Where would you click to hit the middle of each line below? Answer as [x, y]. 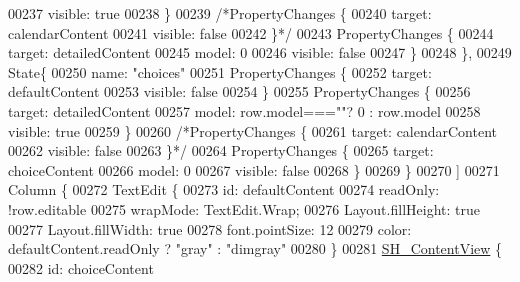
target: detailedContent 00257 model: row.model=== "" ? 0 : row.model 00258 [244, 110]
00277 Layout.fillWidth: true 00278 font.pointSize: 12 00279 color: [210, 228]
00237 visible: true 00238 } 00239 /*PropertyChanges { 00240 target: [220, 13]
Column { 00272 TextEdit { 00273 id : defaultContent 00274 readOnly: [224, 189]
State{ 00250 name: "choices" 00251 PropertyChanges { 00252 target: [220, 71]
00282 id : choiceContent [81, 267]
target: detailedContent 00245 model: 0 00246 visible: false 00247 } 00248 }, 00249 [260, 52]
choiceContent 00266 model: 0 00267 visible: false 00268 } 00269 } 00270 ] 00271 [254, 169]
